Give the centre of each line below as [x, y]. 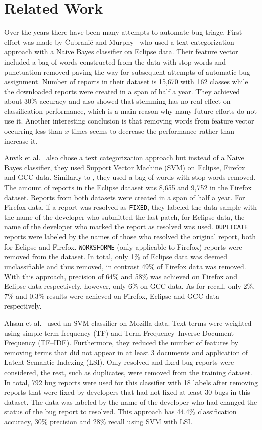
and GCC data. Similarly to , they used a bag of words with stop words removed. [130, 177]
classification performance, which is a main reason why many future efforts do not [130, 111]
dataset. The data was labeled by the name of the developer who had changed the [131, 402]
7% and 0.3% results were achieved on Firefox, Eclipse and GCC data [112, 296]
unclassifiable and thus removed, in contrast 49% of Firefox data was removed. [125, 266]
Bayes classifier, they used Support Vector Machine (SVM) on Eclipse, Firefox [125, 167]
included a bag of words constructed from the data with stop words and [115, 61]
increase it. [21, 140]
